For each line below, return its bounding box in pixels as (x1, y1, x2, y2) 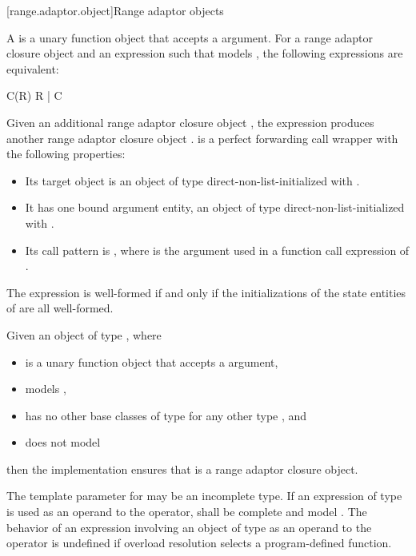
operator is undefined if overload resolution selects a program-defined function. (6, 534, 392, 551)
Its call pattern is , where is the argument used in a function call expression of (25, 241, 410, 258)
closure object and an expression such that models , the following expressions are (6, 45, 403, 62)
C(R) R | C (6, 87, 62, 104)
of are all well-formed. (6, 300, 114, 316)
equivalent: (6, 60, 59, 77)
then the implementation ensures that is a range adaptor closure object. (6, 460, 358, 477)
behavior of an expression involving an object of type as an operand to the (6, 518, 372, 535)
